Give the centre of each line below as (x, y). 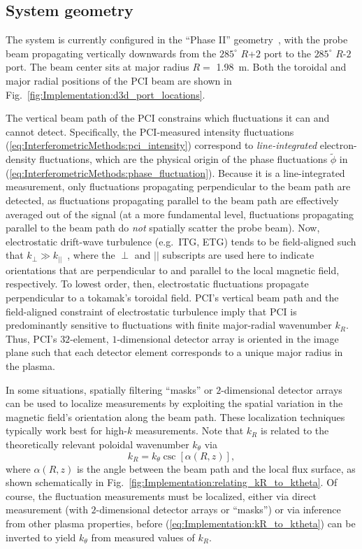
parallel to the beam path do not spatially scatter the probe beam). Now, (163, 228)
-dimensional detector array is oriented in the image (228, 338)
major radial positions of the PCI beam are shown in (119, 80)
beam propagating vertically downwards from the (111, 53)
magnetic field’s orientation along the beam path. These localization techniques (175, 416)
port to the (287, 53)
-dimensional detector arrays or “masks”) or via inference (218, 509)
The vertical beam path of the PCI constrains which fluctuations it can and (168, 118)
